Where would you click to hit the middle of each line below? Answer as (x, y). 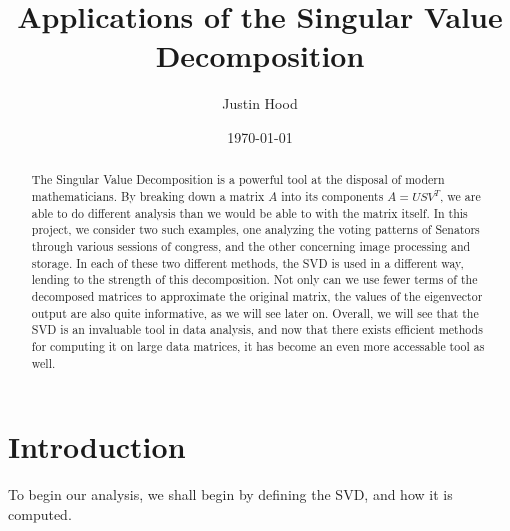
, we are (460, 195)
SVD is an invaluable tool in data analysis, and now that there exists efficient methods (257, 329)
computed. (40, 513)
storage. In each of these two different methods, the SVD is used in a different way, (247, 262)
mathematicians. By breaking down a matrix (148, 195)
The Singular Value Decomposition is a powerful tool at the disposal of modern (238, 179)
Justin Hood (260, 103)
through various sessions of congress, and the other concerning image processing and (251, 245)
